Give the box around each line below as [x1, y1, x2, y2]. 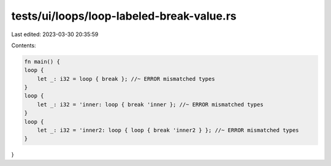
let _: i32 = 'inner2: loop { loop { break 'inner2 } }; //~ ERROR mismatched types [37, 127, 300, 134]
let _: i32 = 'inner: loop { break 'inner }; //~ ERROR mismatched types [37, 101, 264, 108]
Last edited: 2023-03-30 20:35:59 [11, 31, 99, 38]
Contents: [11, 42, 36, 49]
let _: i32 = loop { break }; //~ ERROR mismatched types [37, 75, 215, 82]
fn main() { [24, 58, 61, 65]
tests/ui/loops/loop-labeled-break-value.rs [11, 9, 237, 23]
